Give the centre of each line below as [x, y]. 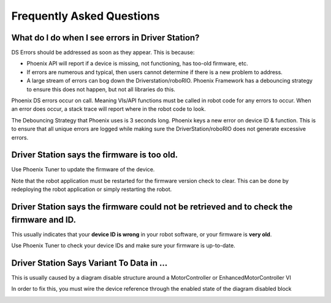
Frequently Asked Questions [86, 16]
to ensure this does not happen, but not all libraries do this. [101, 89]
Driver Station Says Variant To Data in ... [89, 263]
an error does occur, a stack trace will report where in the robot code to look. [108, 109]
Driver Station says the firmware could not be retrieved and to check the [152, 207]
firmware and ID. [44, 219]
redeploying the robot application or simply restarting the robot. [92, 189]
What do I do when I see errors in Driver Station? [105, 38]
